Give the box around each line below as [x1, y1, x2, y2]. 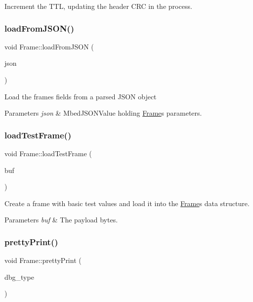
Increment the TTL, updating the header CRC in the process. [4, 1, 192, 11]
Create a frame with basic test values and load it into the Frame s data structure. [4, 198, 250, 208]
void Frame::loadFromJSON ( [4, 41, 94, 51]
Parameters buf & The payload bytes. [4, 215, 118, 225]
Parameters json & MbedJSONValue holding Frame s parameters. [4, 108, 202, 118]
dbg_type [4, 271, 34, 282]
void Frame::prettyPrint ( [4, 255, 82, 265]
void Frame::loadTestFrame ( [4, 148, 92, 158]
